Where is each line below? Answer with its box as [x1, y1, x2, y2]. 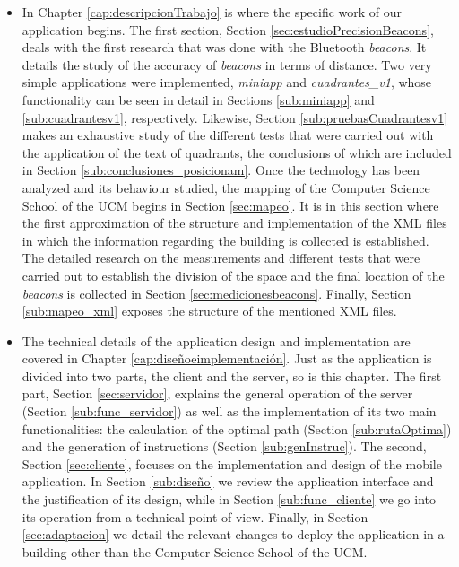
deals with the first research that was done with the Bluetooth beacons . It [22, 38, 427, 57]
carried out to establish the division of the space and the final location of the [22, 266, 445, 284]
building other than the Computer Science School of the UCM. [22, 542, 368, 561]
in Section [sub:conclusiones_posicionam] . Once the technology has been [22, 161, 420, 179]
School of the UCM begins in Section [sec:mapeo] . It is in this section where [22, 196, 439, 214]
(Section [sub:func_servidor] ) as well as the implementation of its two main [22, 402, 437, 421]
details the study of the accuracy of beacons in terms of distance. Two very [22, 55, 432, 74]
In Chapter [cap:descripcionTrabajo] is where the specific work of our [22, 3, 403, 21]
